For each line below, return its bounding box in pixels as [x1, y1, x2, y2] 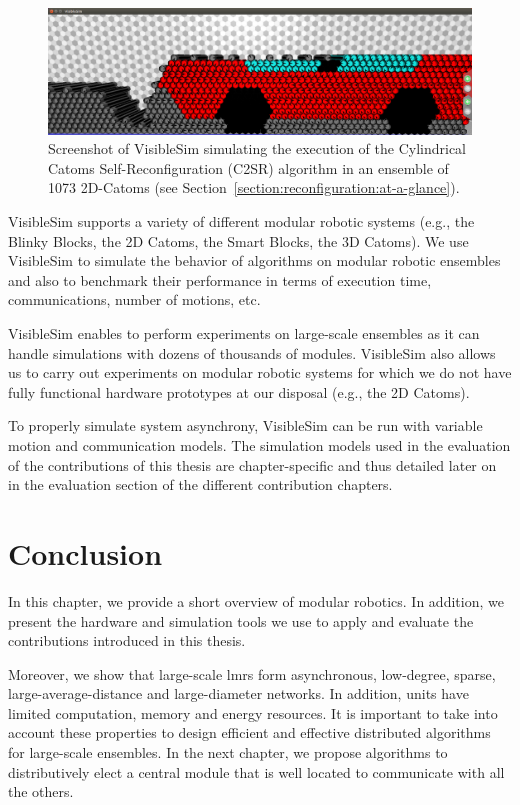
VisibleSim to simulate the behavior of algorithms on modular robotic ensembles [8, 250, 501, 271]
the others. [8, 781, 74, 802]
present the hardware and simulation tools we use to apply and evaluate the [8, 610, 474, 631]
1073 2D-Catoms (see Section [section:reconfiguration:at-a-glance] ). [48, 177, 460, 198]
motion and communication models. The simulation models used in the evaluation [8, 435, 511, 456]
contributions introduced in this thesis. [8, 630, 246, 651]
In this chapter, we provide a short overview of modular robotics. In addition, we [8, 590, 504, 611]
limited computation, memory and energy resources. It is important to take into [8, 702, 498, 723]
